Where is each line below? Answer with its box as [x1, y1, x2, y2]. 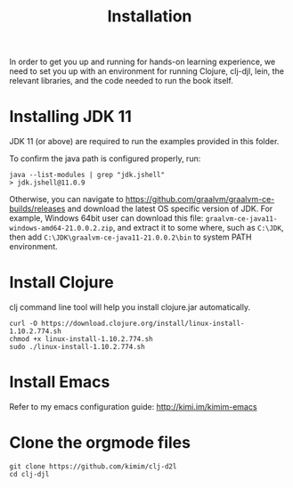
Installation [107, 6, 192, 27]
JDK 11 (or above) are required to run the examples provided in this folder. [9, 136, 280, 147]
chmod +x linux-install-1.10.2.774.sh [9, 335, 153, 344]
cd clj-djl [9, 469, 50, 478]
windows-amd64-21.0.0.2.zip [9, 224, 114, 233]
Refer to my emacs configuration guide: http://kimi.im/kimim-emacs [9, 402, 257, 411]
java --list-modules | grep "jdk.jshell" [9, 171, 166, 180]
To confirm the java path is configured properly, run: [9, 153, 201, 164]
